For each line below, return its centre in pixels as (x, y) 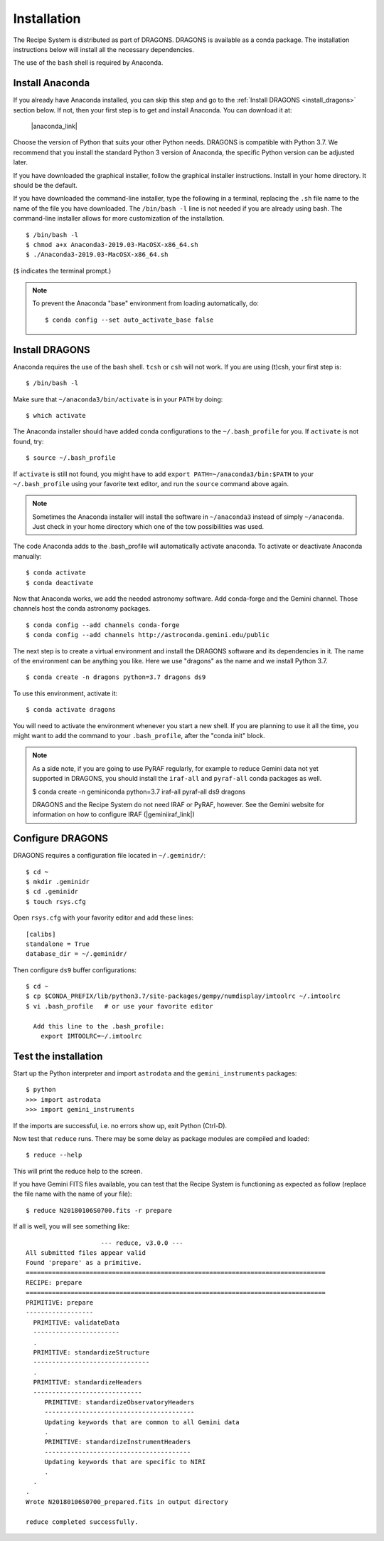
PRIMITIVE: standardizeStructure (91, 1352)
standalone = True (58, 944)
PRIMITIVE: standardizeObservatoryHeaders (119, 1402)
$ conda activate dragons (71, 710)
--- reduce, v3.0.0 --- (142, 1243)
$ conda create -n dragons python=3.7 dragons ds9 (116, 677)
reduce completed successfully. (82, 1522)
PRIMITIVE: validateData (76, 1322)
